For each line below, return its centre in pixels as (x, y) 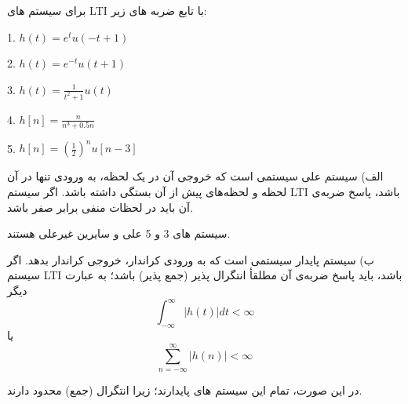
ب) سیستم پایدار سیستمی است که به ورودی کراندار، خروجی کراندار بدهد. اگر (191, 259)
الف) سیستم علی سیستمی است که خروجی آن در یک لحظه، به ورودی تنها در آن (195, 176)
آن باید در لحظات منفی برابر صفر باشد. (100, 207)
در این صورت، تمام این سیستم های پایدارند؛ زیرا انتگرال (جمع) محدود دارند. (185, 389)
